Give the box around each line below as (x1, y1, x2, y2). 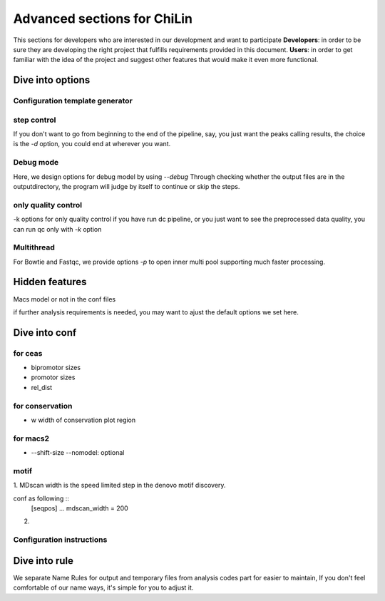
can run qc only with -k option (13, 225, 102, 233)
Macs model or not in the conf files (13, 294, 116, 303)
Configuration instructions (13, 535, 108, 545)
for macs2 (13, 433, 50, 443)
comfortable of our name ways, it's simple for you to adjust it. (13, 583, 194, 592)
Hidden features (13, 276, 87, 288)
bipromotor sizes (31, 364, 81, 372)
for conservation (13, 401, 73, 411)
